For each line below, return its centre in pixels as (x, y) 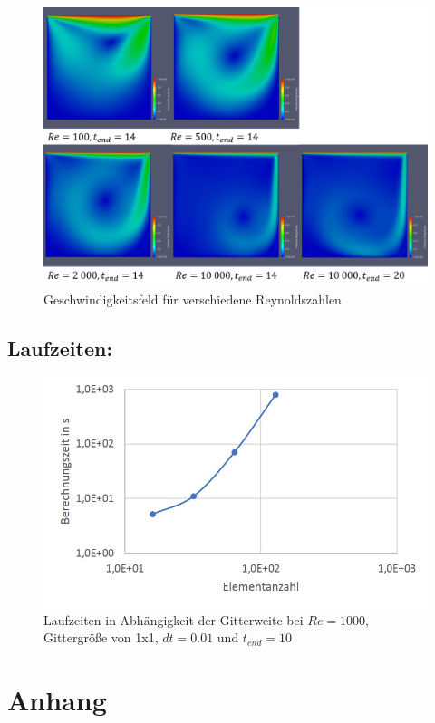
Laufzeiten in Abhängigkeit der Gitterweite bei (174, 619)
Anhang (57, 700)
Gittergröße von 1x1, (101, 637)
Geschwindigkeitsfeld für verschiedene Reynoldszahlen (193, 299)
